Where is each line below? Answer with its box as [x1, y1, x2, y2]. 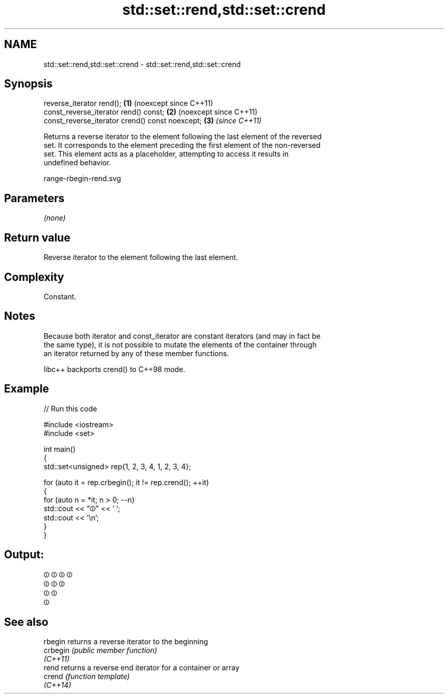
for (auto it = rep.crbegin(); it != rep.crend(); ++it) [43, 477, 209, 487]
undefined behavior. [43, 158, 111, 167]
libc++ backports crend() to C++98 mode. [43, 364, 186, 374]
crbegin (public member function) [43, 646, 158, 655]
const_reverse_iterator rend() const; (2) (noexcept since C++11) [43, 107, 258, 117]
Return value [4, 231, 71, 244]
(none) [43, 213, 66, 223]
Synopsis [4, 77, 53, 91]
